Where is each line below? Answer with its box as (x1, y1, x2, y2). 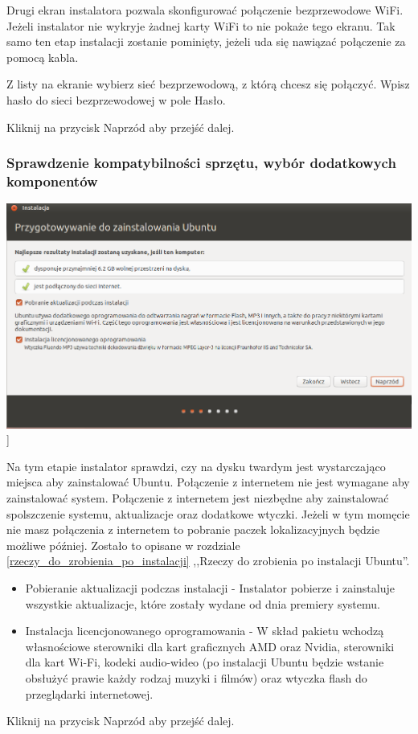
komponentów (6, 171, 98, 191)
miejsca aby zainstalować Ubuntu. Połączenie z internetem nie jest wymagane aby (6, 474, 410, 490)
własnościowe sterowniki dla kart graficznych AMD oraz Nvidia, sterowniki (25, 638, 395, 654)
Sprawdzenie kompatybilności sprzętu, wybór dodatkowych (6, 153, 396, 173)
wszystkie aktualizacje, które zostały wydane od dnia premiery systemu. (25, 595, 380, 612)
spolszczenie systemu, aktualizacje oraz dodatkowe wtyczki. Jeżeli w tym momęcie (6, 505, 410, 522)
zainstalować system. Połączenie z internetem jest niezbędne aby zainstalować (6, 490, 389, 506)
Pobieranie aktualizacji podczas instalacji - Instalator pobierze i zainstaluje (25, 579, 395, 596)
